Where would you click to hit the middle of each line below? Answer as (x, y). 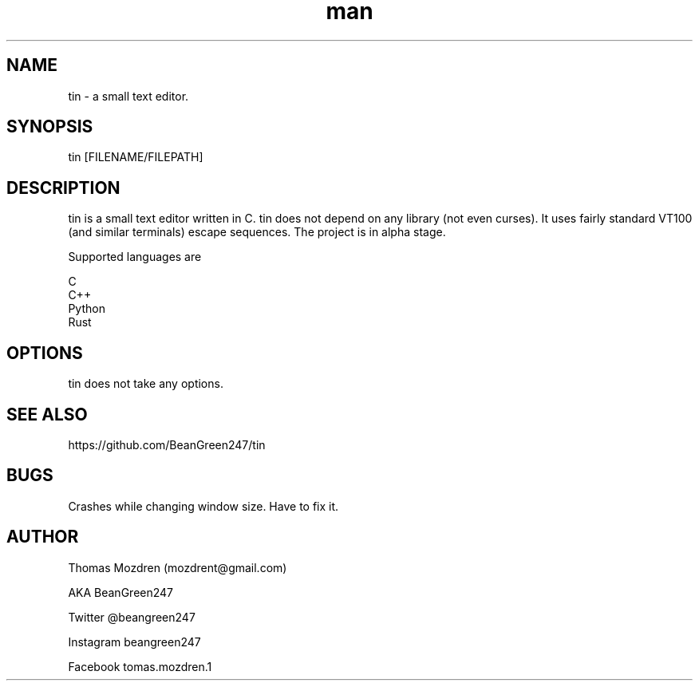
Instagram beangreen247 (134, 642)
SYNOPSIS (50, 127)
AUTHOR (43, 537)
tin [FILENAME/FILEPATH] (136, 157)
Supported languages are (135, 257)
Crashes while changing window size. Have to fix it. (203, 506)
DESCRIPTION (63, 188)
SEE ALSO (47, 414)
